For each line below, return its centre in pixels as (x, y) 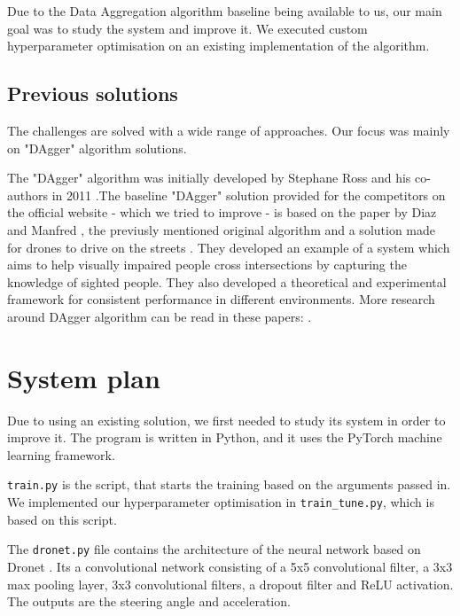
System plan (84, 377)
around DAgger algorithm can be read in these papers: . (160, 316)
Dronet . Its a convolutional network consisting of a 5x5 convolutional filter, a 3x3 (230, 566)
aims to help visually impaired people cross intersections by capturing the (207, 265)
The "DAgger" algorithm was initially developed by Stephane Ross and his (209, 178)
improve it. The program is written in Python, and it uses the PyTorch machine (225, 437)
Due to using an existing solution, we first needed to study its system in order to (226, 420)
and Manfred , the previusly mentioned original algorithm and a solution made (221, 229)
